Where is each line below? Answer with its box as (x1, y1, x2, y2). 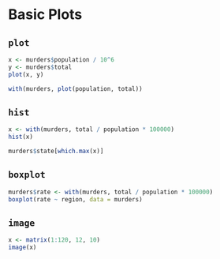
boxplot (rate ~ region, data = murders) (8, 195, 144, 203)
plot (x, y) (8, 70, 44, 78)
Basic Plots (8, 6, 83, 24)
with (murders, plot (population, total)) (8, 84, 144, 92)
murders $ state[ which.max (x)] (8, 148, 104, 156)
